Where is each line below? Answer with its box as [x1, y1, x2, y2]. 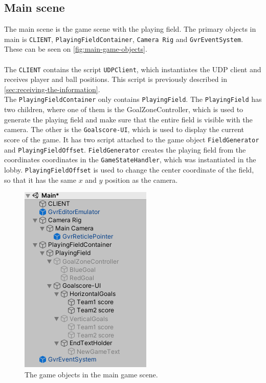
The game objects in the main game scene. [25, 369, 158, 379]
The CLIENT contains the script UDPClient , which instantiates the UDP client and [4, 63, 261, 74]
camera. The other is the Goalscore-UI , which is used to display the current [4, 124, 245, 135]
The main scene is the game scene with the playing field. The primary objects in [4, 24, 256, 34]
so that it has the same [4, 174, 76, 185]
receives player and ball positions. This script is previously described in [4, 74, 227, 84]
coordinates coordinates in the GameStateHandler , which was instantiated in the [4, 154, 256, 165]
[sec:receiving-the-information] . [4, 83, 100, 94]
